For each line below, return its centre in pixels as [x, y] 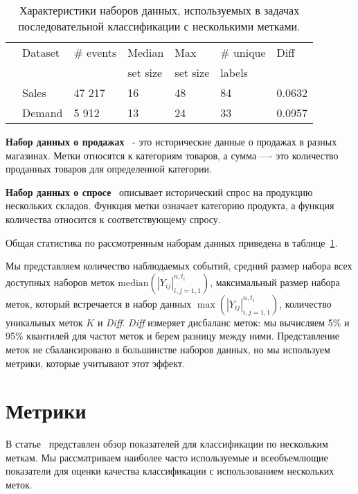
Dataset [41, 52]
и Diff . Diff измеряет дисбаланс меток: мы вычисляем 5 [215, 322]
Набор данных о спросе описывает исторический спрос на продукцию [159, 192]
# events [95, 52]
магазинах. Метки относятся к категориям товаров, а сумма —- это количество [172, 155]
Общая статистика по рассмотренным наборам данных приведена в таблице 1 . [172, 242]
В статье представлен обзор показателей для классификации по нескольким [167, 444]
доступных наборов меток [60, 282]
